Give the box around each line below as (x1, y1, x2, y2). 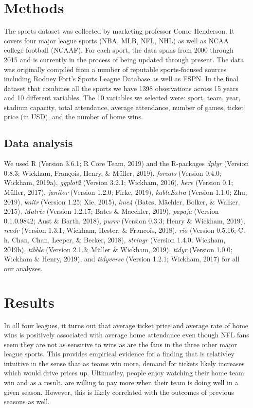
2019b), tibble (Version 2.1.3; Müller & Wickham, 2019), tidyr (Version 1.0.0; (4, 244, 233, 254)
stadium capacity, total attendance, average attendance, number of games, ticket (4, 102, 244, 112)
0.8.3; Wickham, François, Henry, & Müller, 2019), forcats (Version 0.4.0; (4, 167, 221, 178)
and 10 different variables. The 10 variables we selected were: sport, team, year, (4, 93, 241, 103)
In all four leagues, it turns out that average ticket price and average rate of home (4, 320, 249, 330)
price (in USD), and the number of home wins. (4, 111, 143, 122)
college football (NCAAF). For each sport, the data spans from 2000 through (4, 45, 234, 55)
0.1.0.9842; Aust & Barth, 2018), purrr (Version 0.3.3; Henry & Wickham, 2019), (4, 215, 245, 225)
